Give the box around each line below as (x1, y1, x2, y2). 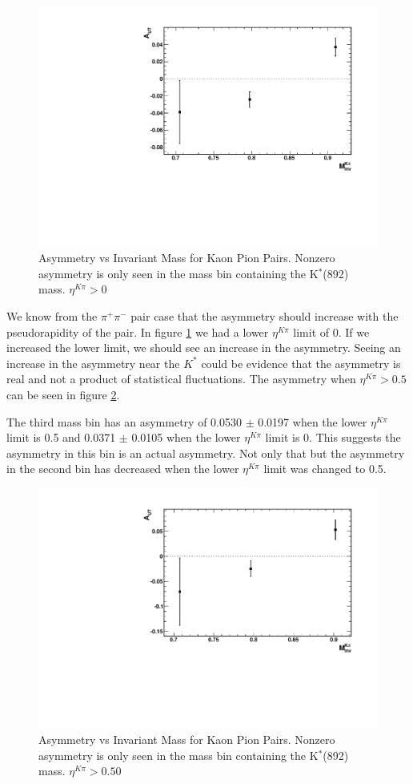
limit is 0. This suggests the (265, 429, 401, 446)
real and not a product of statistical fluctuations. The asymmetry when (6, 370, 356, 387)
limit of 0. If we (293, 323, 370, 340)
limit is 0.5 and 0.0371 (6, 429, 116, 446)
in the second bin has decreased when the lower (6, 460, 239, 477)
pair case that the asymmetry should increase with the (130, 308, 399, 325)
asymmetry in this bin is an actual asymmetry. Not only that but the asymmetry (6, 444, 405, 461)
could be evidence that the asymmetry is (201, 354, 401, 371)
